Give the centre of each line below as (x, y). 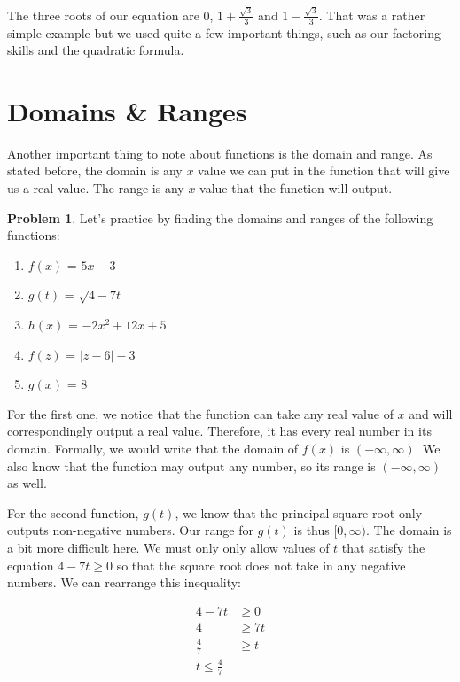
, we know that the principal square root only (299, 512)
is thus (312, 530)
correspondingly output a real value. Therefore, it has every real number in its (219, 431)
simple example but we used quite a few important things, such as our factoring (224, 32)
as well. (27, 483)
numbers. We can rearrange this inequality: (124, 582)
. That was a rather (372, 15)
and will (431, 413)
